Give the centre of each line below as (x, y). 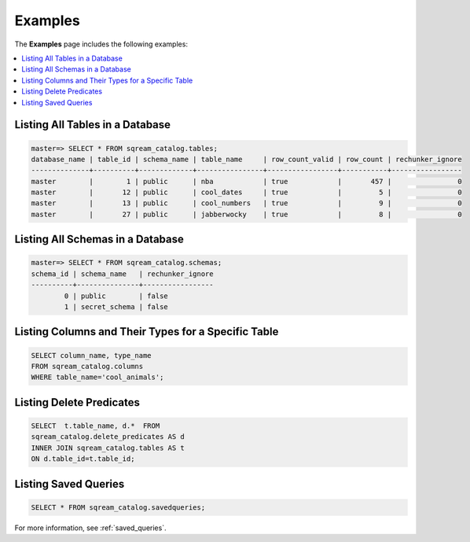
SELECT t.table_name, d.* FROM (95, 426)
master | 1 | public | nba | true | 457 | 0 (247, 181)
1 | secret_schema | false (116, 307)
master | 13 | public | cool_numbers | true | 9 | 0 (247, 203)
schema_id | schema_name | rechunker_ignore (122, 274)
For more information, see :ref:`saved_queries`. (90, 528)
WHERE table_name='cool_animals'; (97, 377)
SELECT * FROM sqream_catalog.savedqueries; (118, 507)
